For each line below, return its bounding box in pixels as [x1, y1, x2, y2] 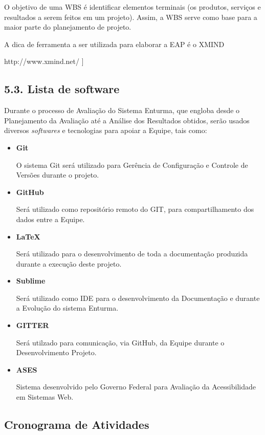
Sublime [16, 275, 46, 286]
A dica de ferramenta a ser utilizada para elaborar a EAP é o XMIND [4, 38, 225, 49]
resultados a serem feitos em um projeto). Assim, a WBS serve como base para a [4, 11, 257, 22]
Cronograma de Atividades [4, 417, 149, 432]
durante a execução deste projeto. [16, 258, 122, 269]
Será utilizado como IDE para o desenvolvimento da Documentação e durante [16, 292, 260, 303]
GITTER [16, 320, 49, 331]
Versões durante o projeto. [16, 169, 99, 180]
